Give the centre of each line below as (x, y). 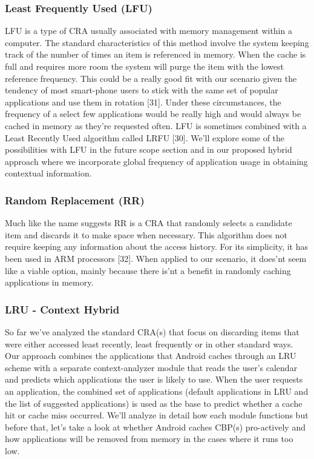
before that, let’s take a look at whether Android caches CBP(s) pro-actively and (155, 427)
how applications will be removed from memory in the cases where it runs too (149, 439)
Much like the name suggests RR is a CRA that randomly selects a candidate (149, 223)
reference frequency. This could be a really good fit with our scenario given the (151, 78)
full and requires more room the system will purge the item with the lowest (144, 66)
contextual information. (48, 173)
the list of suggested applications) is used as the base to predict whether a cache (154, 403)
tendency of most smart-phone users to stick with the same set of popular (142, 90)
